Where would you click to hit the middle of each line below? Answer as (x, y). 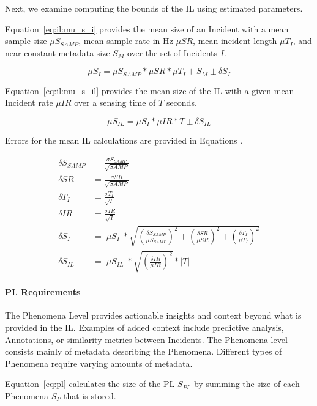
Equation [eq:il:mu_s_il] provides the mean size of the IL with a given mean (150, 90)
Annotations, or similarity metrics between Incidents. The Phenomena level (146, 339)
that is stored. (90, 395)
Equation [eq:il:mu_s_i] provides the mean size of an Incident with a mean (147, 28)
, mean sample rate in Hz (126, 41)
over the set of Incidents (172, 52)
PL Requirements (43, 292)
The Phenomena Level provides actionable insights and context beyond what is (153, 315)
